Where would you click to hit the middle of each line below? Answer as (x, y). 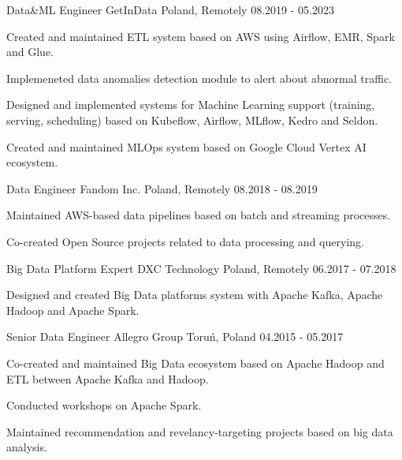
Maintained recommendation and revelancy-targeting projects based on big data (200, 431)
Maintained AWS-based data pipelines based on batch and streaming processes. (199, 215)
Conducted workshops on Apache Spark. (104, 405)
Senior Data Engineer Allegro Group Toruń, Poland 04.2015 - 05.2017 (175, 337)
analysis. (27, 447)
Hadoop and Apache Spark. (73, 310)
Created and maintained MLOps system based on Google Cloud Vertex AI (186, 146)
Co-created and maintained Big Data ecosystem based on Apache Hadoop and (195, 363)
